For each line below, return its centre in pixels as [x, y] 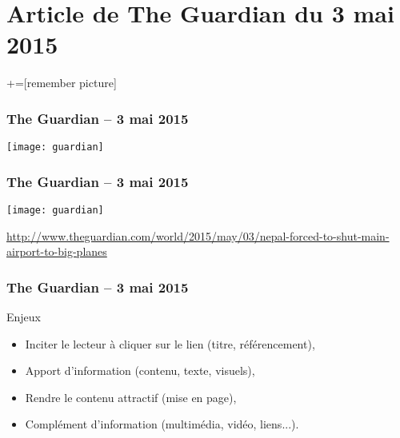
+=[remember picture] [62, 83]
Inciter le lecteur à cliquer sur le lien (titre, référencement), [170, 343]
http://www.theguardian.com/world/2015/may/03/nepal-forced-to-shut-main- [198, 235]
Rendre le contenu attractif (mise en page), [131, 397]
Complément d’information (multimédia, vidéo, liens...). [162, 424]
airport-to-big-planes [57, 251]
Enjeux [24, 317]
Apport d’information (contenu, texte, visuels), [140, 370]
